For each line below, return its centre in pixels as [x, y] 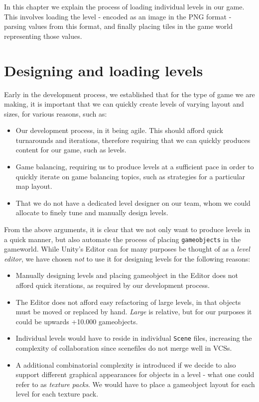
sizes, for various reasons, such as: [56, 113]
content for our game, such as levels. [71, 150]
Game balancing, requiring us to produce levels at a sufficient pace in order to [135, 167]
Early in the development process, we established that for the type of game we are [129, 94]
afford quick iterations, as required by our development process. [113, 285]
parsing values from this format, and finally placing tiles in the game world [118, 26]
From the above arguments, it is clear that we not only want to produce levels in [127, 229]
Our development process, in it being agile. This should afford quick [119, 130]
